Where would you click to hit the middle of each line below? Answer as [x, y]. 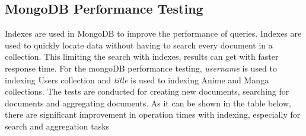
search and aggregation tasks [57, 126]
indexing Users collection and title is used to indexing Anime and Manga [137, 80]
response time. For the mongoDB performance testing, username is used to [141, 68]
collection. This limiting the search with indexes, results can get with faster [142, 56]
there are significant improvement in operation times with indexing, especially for [153, 114]
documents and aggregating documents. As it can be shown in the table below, [148, 103]
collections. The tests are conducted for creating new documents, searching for [147, 91]
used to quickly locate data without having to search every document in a [139, 45]
